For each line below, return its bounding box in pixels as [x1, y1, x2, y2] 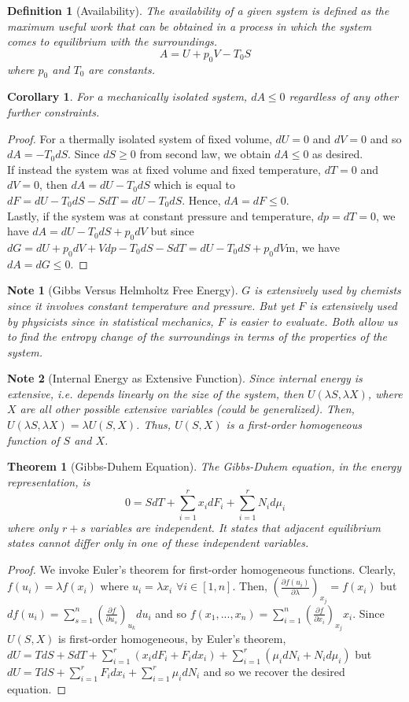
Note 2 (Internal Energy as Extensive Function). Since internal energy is [7, 370, 363, 386]
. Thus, [136, 416, 171, 433]
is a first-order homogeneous [226, 416, 362, 433]
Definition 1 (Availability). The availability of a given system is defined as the [7, 2, 389, 18]
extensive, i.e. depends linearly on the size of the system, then [7, 385, 304, 401]
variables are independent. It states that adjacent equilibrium [90, 519, 381, 535]
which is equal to [153, 176, 235, 193]
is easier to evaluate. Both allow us [228, 312, 398, 329]
